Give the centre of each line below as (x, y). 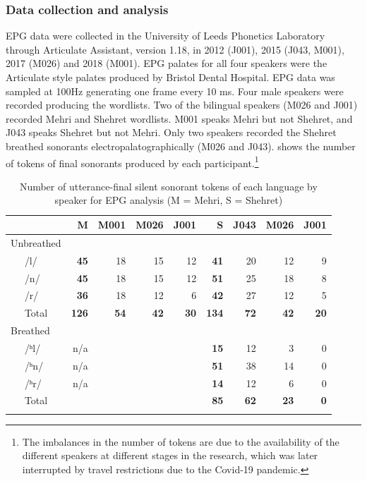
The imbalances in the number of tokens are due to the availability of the (181, 441)
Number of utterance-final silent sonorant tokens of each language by (168, 186)
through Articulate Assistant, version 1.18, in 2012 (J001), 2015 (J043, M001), (175, 49)
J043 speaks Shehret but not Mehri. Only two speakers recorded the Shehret (171, 132)
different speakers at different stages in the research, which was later (170, 455)
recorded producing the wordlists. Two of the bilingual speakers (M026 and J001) (182, 105)
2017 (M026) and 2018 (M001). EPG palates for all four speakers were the (167, 63)
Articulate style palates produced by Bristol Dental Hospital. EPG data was (170, 77)
